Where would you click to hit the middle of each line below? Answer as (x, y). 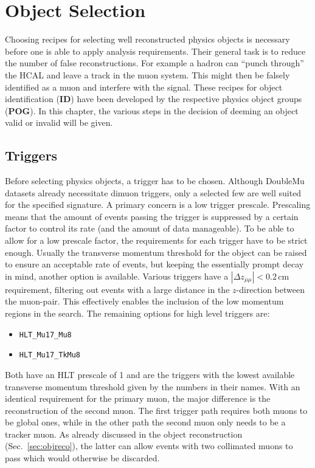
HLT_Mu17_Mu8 (45, 335)
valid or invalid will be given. (59, 122)
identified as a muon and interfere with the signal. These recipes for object (144, 87)
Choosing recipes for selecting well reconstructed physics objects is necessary (147, 39)
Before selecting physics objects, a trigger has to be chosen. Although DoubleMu (155, 181)
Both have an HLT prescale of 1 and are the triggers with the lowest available (150, 374)
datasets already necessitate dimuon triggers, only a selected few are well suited (153, 192)
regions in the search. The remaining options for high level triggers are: (137, 313)
